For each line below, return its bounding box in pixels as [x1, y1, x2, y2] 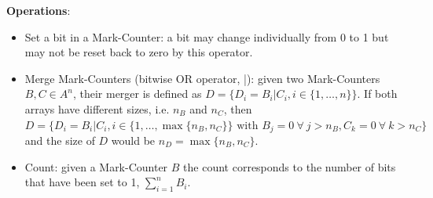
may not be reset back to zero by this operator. [24, 44, 253, 60]
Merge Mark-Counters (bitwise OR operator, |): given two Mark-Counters [24, 70, 380, 86]
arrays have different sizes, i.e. [24, 100, 170, 117]
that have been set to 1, [24, 174, 140, 190]
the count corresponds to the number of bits [183, 158, 396, 175]
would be [111, 132, 156, 149]
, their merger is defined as [72, 85, 202, 102]
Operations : [6, 2, 71, 18]
